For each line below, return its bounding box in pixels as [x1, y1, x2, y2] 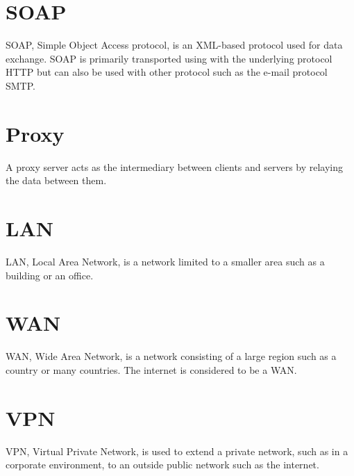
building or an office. [6, 268, 94, 282]
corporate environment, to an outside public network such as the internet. [6, 457, 319, 472]
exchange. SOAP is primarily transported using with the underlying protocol [6, 51, 332, 65]
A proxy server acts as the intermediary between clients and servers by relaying [6, 159, 344, 174]
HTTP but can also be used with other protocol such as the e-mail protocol [6, 65, 328, 79]
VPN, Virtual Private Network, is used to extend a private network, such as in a [6, 443, 348, 458]
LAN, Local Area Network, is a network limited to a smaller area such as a [6, 254, 325, 268]
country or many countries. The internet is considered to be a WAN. [6, 362, 297, 377]
